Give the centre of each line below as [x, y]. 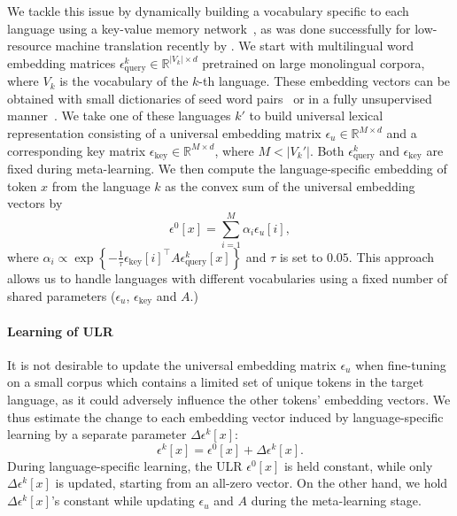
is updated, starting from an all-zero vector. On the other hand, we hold [252, 483]
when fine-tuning [401, 364]
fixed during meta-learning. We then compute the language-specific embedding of [227, 169]
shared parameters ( [62, 295]
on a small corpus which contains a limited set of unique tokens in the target [216, 382]
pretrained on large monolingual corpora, [314, 62]
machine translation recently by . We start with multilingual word [234, 46]
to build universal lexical [316, 116]
